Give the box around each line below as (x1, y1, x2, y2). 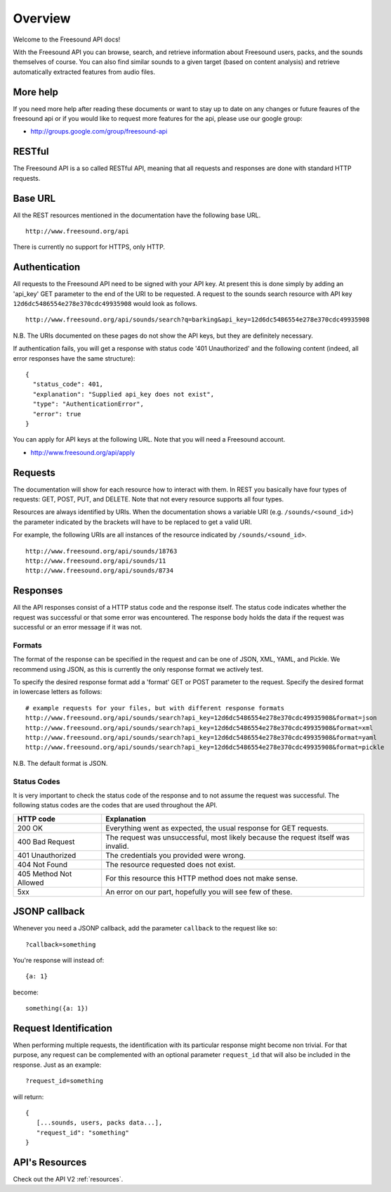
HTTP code (17, 814, 56, 823)
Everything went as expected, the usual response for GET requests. (105, 823, 329, 833)
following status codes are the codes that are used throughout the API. (13, 801, 218, 809)
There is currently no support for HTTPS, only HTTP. (13, 243, 165, 251)
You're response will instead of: (13, 956, 105, 964)
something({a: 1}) (25, 1004, 89, 1013)
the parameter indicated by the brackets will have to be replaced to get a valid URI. (13, 518, 253, 526)
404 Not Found (17, 859, 68, 869)
